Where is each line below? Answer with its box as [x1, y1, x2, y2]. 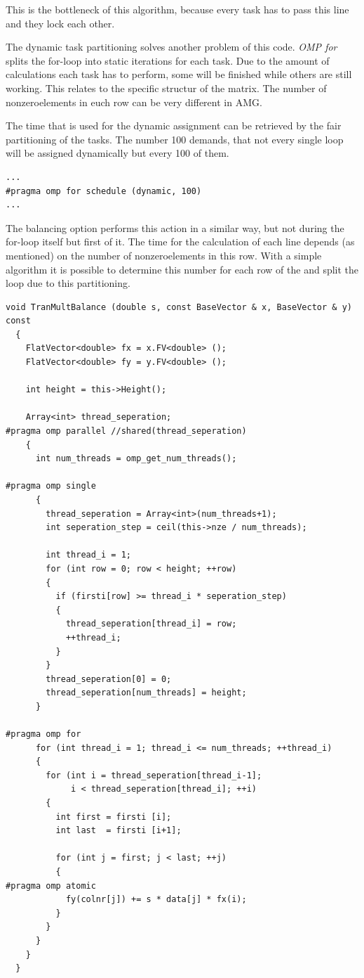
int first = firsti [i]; [55, 811, 172, 822]
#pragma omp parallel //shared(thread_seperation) [6, 426, 247, 437]
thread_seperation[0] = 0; [46, 674, 172, 684]
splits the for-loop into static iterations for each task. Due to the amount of [6, 53, 330, 67]
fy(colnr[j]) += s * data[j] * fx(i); [65, 894, 247, 905]
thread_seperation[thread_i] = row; [65, 619, 237, 629]
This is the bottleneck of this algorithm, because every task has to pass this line [6, 2, 349, 16]
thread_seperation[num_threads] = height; [46, 688, 247, 698]
